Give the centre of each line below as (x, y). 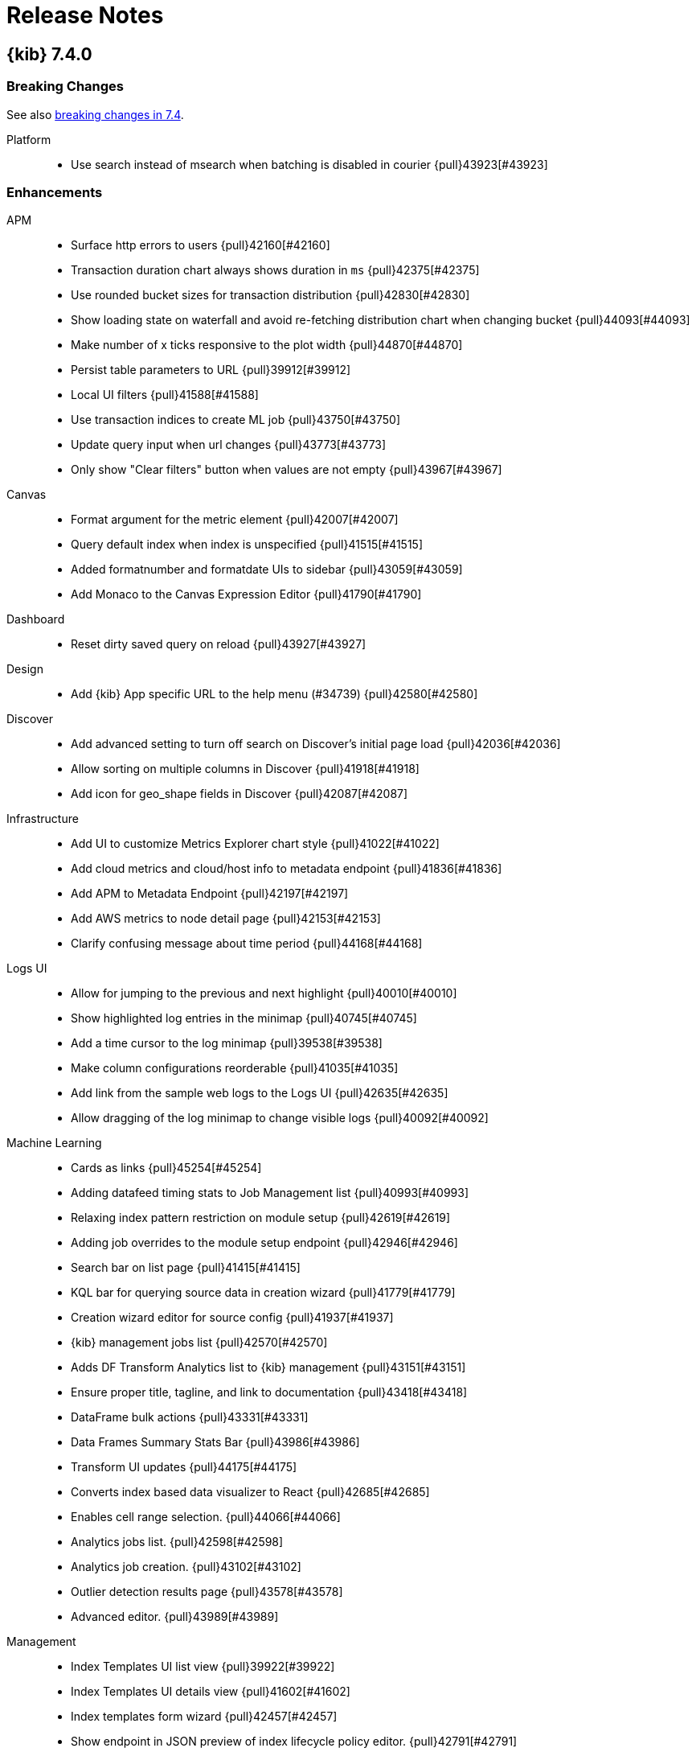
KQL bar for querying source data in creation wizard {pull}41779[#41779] (263, 1293)
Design (25, 669)
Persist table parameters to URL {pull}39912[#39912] (211, 370)
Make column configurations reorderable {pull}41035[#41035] (235, 1068)
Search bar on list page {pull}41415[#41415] (186, 1268)
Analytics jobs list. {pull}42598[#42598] (177, 1542)
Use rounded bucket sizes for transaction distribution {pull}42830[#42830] (270, 295)
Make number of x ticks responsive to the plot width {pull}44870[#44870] (267, 345)
